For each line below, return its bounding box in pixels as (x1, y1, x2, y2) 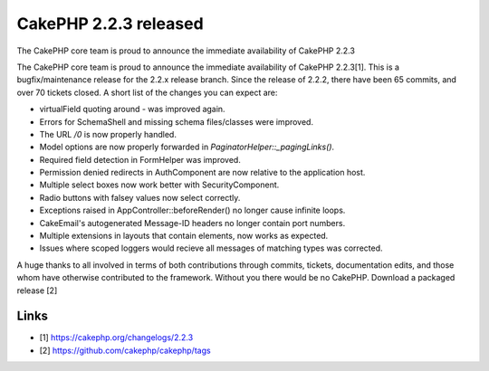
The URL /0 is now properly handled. (39, 128, 177, 139)
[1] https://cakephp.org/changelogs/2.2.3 (39, 332, 194, 343)
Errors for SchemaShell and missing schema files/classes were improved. (39, 116, 314, 127)
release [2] (16, 285, 58, 296)
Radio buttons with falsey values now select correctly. (39, 192, 241, 203)
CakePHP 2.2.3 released (16, 14, 204, 33)
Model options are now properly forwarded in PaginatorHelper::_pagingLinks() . (39, 141, 335, 153)
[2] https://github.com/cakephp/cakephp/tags (39, 345, 212, 356)
